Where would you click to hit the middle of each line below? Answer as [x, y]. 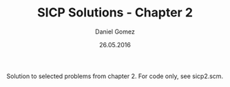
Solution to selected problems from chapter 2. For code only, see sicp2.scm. [115, 76]
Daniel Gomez [115, 32]
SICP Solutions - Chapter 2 [115, 13]
